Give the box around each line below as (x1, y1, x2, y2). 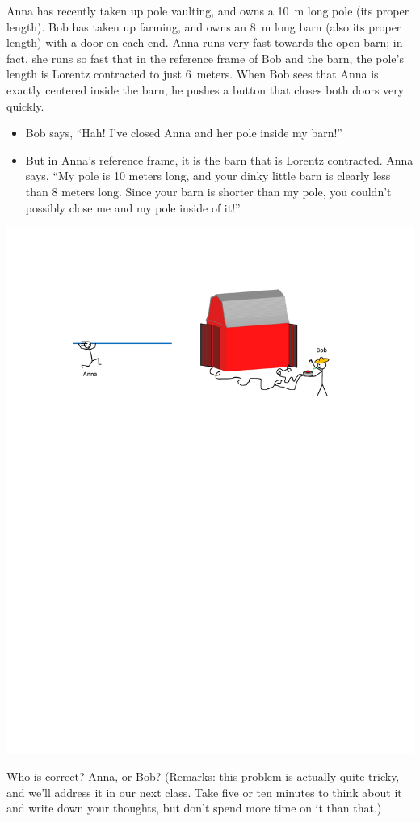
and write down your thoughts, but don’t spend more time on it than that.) (6, 799, 382, 816)
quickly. (6, 97, 44, 114)
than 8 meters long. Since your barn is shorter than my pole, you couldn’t (25, 182, 392, 199)
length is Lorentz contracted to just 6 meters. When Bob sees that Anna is (6, 65, 379, 82)
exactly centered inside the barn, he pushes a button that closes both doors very (6, 81, 405, 98)
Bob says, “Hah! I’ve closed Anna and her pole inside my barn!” (25, 124, 342, 141)
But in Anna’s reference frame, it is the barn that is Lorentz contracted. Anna (25, 151, 414, 168)
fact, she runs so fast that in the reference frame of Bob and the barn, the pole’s (6, 49, 404, 66)
